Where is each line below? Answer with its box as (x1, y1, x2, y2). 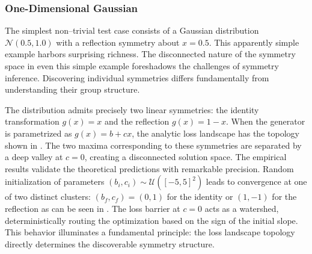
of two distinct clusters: (5, 190, 91, 203)
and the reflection (104, 115, 170, 128)
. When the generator (225, 115, 305, 128)
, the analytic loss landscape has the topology (132, 126, 299, 139)
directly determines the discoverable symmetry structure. (5, 237, 215, 250)
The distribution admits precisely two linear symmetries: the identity (5, 103, 259, 116)
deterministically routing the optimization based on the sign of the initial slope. (5, 214, 298, 226)
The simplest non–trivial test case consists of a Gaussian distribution (5, 24, 259, 37)
